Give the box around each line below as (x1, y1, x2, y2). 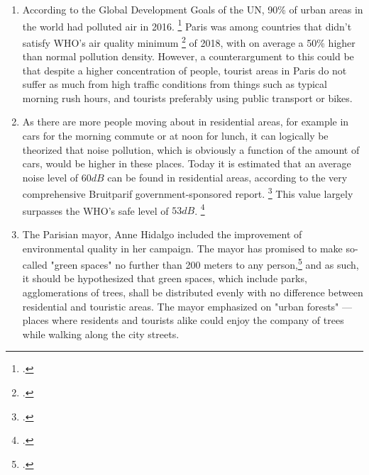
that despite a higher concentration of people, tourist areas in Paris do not (22, 62, 347, 77)
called (22, 257, 48, 272)
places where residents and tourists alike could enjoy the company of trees (22, 313, 344, 328)
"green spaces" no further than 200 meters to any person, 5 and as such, (50, 255, 359, 272)
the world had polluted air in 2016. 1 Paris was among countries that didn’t (22, 16, 352, 33)
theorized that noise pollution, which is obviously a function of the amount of (22, 142, 360, 157)
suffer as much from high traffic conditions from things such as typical (22, 77, 327, 91)
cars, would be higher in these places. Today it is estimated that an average (22, 156, 351, 171)
